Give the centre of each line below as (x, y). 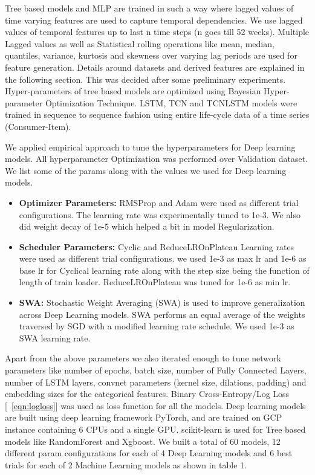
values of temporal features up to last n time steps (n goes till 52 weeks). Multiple (157, 32)
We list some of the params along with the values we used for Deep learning (146, 170)
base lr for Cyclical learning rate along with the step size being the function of (164, 270)
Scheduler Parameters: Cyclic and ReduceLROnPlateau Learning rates (157, 246)
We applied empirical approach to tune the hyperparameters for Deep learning (150, 147)
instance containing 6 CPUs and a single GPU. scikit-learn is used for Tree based (155, 429)
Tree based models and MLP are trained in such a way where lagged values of (149, 8)
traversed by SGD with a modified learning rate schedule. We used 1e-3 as (157, 326)
